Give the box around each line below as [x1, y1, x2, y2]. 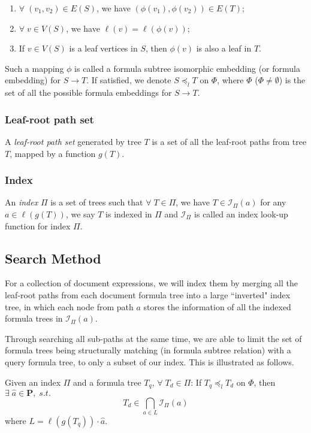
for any [260, 196, 286, 208]
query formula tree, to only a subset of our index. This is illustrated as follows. [5, 355, 294, 368]
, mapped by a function [10, 147, 96, 159]
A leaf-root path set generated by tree [5, 135, 141, 147]
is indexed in [105, 207, 152, 220]
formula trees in [5, 312, 63, 325]
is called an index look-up [194, 207, 288, 220]
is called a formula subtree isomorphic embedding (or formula [74, 62, 300, 74]
